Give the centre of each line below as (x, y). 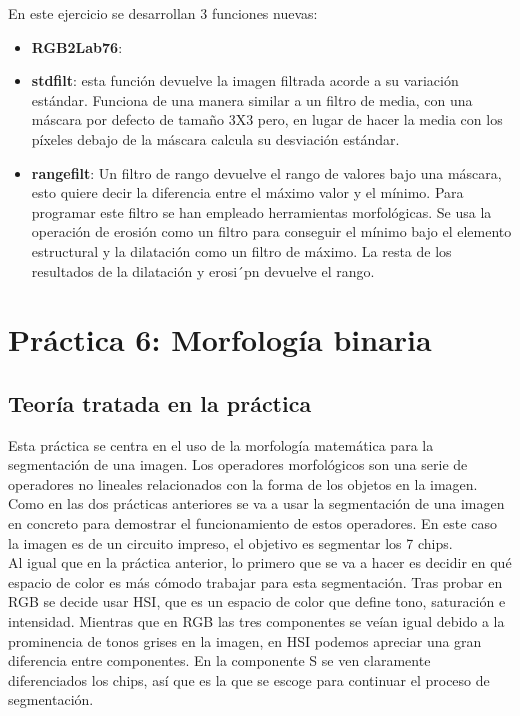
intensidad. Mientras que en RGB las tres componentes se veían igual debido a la (256, 621)
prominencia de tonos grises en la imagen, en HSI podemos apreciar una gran (245, 640)
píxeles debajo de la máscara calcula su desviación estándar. (215, 138)
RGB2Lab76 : (77, 46)
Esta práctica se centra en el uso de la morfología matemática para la (221, 444)
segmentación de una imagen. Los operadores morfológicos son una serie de (238, 464)
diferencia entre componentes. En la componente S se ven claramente (219, 660)
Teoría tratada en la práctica (160, 402)
